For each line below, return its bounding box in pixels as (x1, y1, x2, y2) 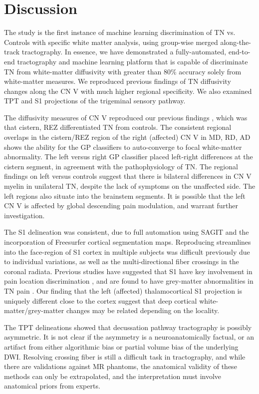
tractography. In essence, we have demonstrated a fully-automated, (21, 46, 227, 57)
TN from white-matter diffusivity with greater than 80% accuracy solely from (4, 66, 242, 76)
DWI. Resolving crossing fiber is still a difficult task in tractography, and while (4, 351, 246, 362)
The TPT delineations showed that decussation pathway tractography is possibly (4, 322, 252, 332)
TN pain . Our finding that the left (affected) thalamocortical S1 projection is (4, 285, 243, 296)
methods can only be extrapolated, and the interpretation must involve (4, 371, 222, 381)
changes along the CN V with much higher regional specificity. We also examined (4, 85, 252, 96)
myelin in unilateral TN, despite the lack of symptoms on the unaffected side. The (4, 181, 256, 191)
